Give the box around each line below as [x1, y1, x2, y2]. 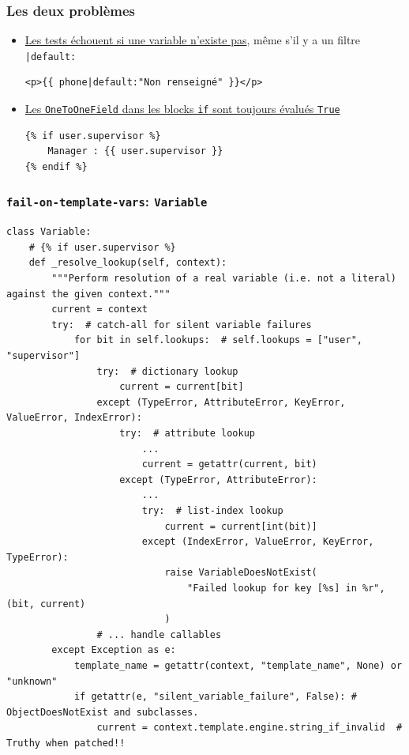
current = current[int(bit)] [164, 520, 317, 532]
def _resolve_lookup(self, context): [28, 257, 227, 269]
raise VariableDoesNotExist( [164, 567, 317, 579]
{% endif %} [24, 160, 88, 172]
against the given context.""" [6, 288, 171, 300]
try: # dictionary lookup [96, 365, 238, 377]
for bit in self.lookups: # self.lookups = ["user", [73, 334, 363, 346]
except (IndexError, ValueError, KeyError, [141, 536, 374, 548]
